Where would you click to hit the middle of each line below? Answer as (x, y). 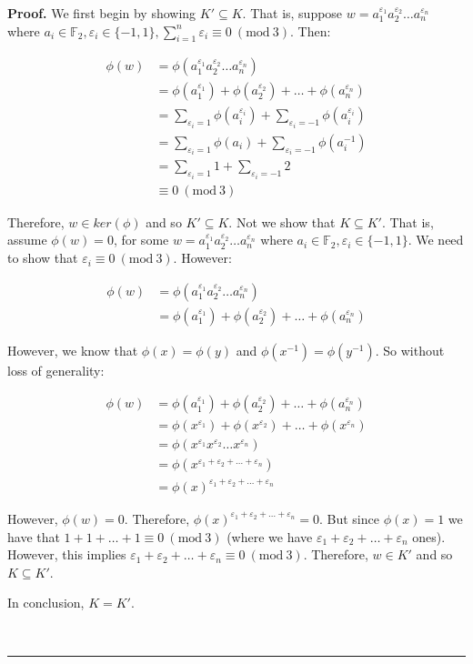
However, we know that (73, 350)
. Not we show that (282, 221)
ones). (429, 536)
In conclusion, (46, 603)
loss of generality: (56, 370)
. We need (436, 240)
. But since (349, 518)
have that (34, 536)
